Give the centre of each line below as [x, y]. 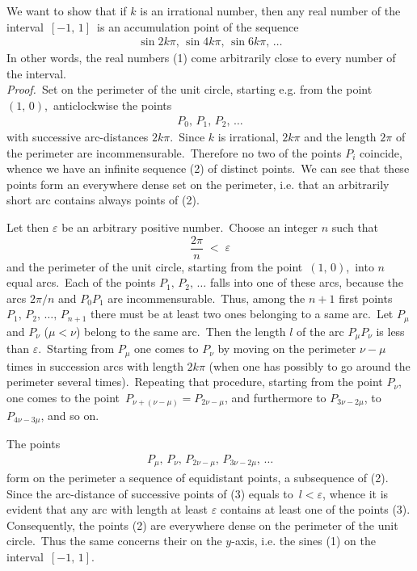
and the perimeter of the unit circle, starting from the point [155, 266]
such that [355, 227]
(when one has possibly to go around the [310, 365]
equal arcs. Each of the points [81, 282]
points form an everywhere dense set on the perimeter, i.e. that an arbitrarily [198, 184]
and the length [340, 137]
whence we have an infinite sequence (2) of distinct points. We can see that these [208, 168]
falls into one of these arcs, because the [306, 282]
